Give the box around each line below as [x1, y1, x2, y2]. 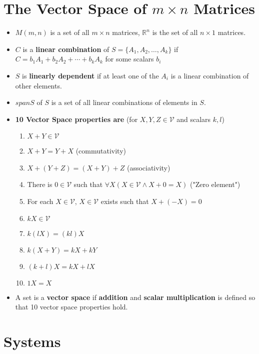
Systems [3, 331, 61, 351]
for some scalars [105, 53, 154, 64]
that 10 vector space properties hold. [15, 301, 128, 312]
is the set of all [152, 27, 198, 37]
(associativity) [126, 162, 170, 172]
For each [27, 196, 53, 206]
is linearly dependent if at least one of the [22, 70, 159, 80]
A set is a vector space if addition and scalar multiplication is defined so [15, 291, 255, 302]
